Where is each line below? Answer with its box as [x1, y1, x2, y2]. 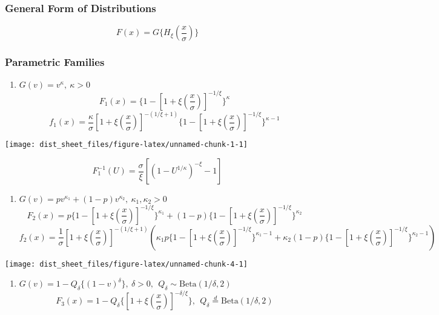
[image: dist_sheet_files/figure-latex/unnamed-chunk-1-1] [5, 140, 248, 149]
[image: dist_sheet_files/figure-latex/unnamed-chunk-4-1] [5, 259, 248, 268]
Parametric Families [5, 54, 105, 70]
